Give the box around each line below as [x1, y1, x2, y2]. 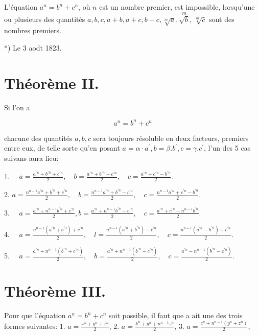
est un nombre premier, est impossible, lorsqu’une [99, 2, 255, 12]
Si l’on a [4, 102, 30, 112]
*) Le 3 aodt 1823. [4, 42, 62, 53]
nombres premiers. [4, 25, 61, 36]
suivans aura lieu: [4, 152, 59, 163]
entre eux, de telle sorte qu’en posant [4, 142, 120, 153]
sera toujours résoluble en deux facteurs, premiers [93, 132, 249, 143]
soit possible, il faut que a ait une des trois [109, 310, 243, 321]
